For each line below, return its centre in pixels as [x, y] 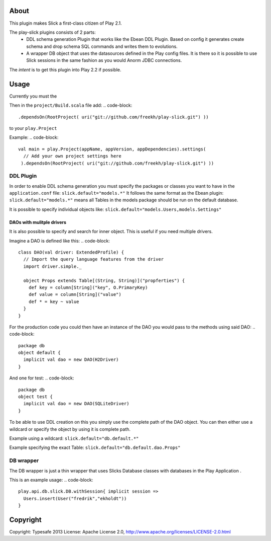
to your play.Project [33, 128]
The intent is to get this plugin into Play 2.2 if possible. [65, 69]
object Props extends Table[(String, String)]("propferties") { [104, 280]
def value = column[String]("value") [75, 295]
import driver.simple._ [53, 266]
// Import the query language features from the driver [94, 259]
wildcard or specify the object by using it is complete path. [70, 429]
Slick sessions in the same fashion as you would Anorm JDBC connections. [104, 60]
